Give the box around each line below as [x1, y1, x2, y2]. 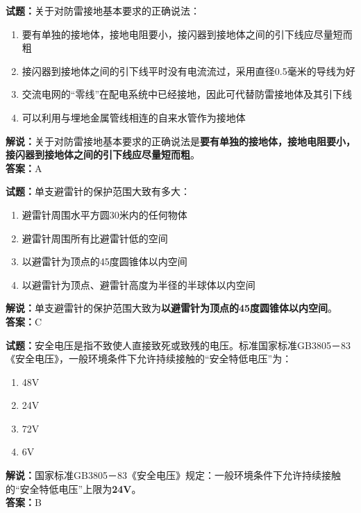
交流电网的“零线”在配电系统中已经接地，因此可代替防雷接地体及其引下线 [22, 87, 353, 101]
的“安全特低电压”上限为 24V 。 [6, 481, 142, 496]
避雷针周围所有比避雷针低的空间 [22, 230, 168, 245]
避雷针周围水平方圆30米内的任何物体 [22, 207, 187, 221]
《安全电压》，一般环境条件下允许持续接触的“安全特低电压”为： [6, 351, 292, 366]
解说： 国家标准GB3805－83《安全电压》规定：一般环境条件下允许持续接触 [6, 468, 341, 482]
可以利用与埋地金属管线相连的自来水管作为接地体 [22, 110, 246, 124]
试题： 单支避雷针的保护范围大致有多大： [6, 184, 190, 199]
